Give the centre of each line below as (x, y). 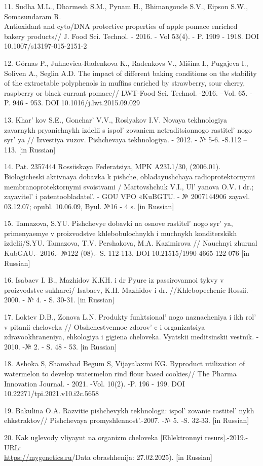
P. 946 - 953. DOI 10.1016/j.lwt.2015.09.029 (72, 103)
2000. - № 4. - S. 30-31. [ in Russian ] (59, 300)
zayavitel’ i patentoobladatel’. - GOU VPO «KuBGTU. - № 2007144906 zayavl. (127, 196)
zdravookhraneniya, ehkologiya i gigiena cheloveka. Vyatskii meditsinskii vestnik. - (131, 337)
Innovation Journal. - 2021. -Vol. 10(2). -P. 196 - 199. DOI (95, 383)
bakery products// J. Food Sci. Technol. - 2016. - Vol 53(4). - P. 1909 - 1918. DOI (131, 36)
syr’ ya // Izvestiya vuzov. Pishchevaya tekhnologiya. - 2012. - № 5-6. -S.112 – (126, 140)
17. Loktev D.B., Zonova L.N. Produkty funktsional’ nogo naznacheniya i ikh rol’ (130, 317)
